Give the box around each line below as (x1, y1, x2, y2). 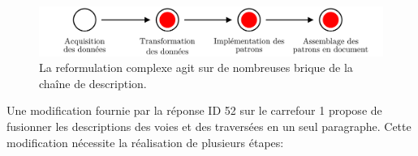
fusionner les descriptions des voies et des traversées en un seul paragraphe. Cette (6, 118, 412, 135)
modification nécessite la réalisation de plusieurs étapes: (6, 133, 284, 150)
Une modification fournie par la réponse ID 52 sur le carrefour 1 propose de (6, 102, 382, 119)
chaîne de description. (39, 74, 147, 91)
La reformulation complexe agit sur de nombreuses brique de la (39, 59, 353, 76)
